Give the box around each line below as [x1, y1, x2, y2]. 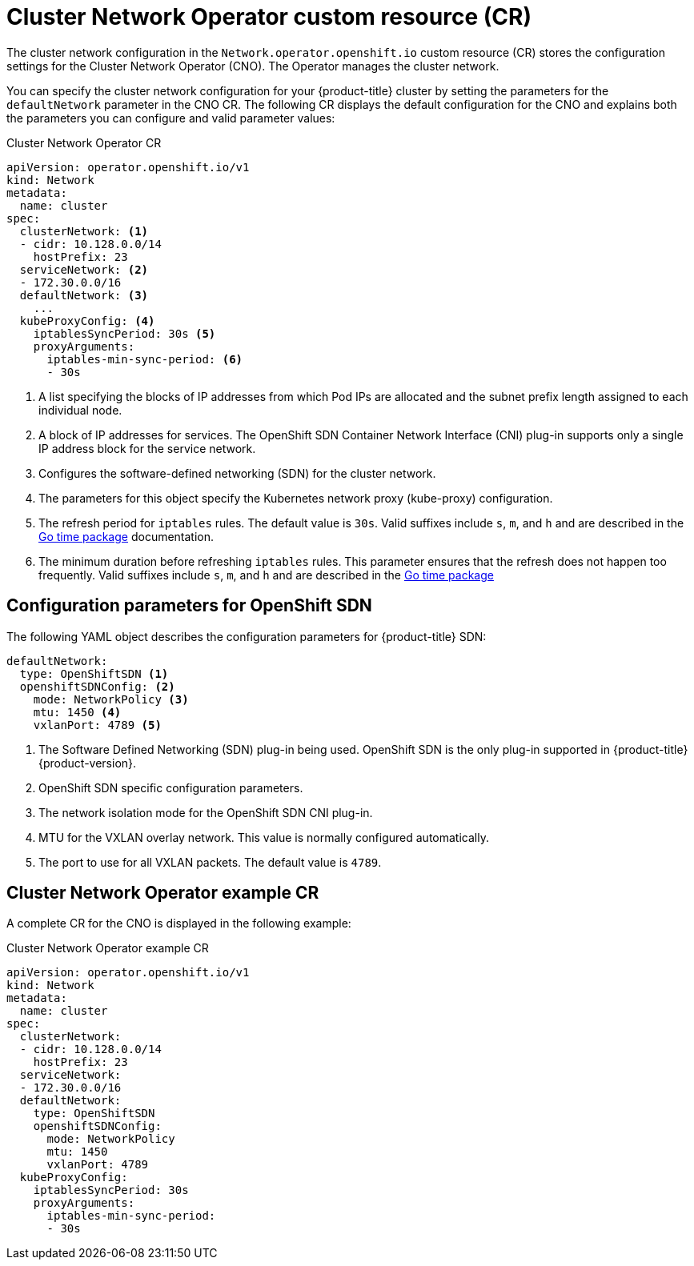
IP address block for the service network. [38, 441, 256, 455]
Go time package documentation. [38, 529, 215, 543]
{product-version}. [38, 755, 137, 770]
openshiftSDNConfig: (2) [19, 679, 175, 693]
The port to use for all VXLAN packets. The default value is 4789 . [38, 855, 382, 869]
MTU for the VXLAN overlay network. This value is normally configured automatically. [38, 830, 489, 844]
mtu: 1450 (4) [33, 705, 122, 719]
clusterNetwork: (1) [19, 224, 149, 238]
